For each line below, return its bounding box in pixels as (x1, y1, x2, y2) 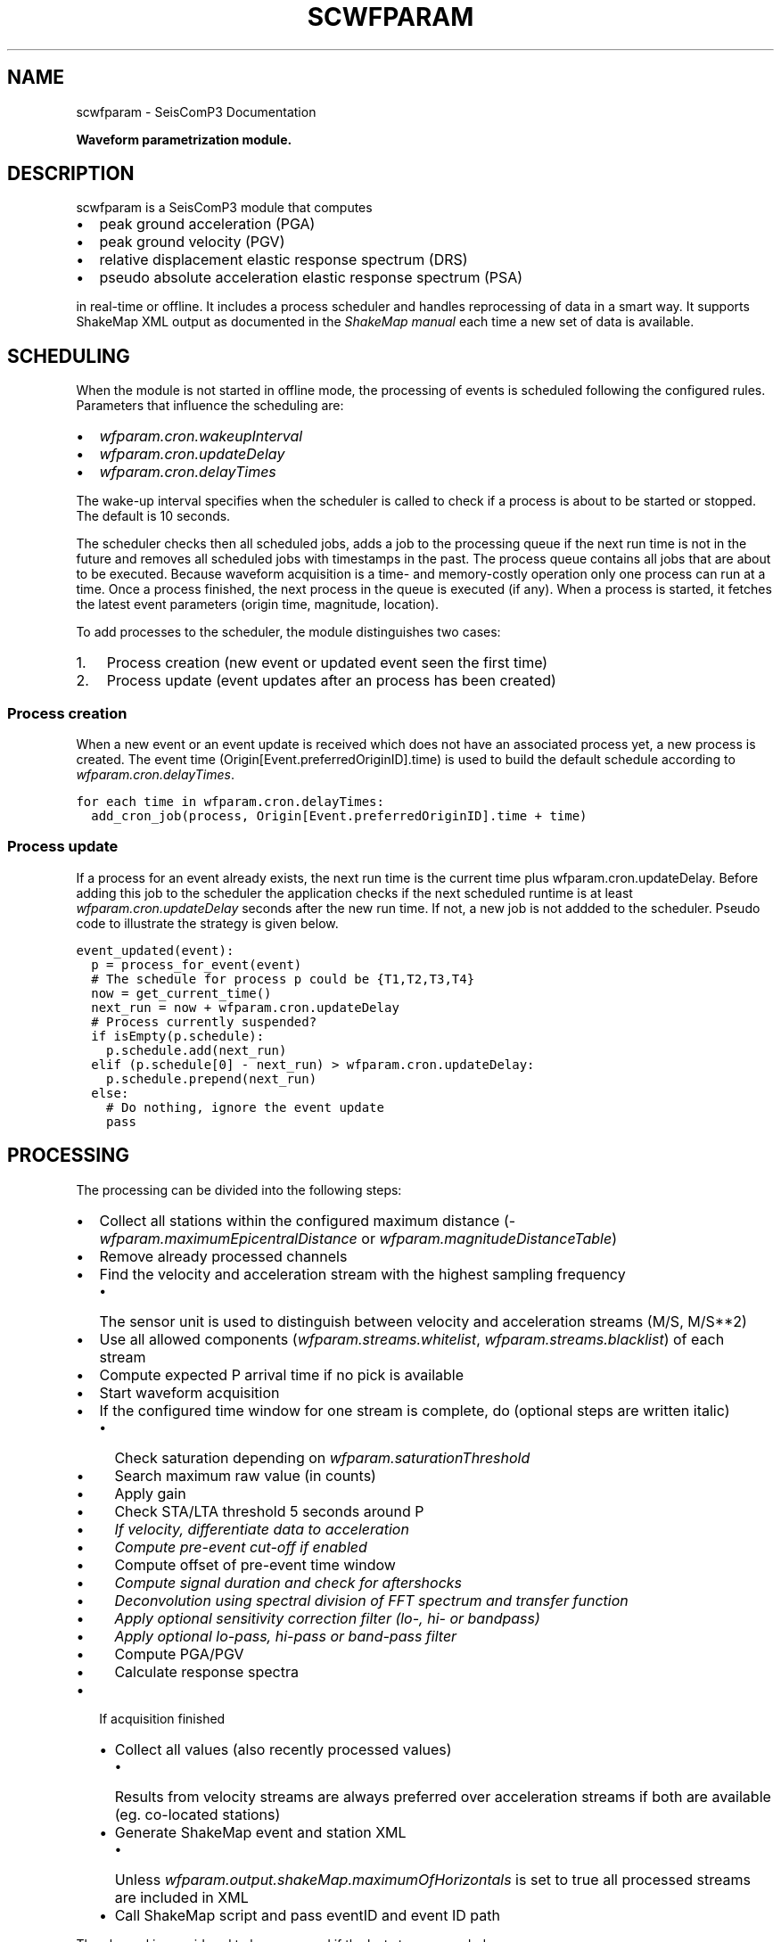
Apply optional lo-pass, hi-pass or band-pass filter (114, 1626, 457, 1645)
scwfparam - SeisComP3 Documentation (76, 103, 317, 119)
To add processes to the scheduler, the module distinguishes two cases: (76, 624, 501, 640)
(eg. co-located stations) (114, 1805, 281, 1823)
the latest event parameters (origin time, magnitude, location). (76, 597, 440, 613)
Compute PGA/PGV (114, 1644, 244, 1663)
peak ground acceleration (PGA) (99, 215, 316, 234)
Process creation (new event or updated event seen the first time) (106, 654, 548, 672)
